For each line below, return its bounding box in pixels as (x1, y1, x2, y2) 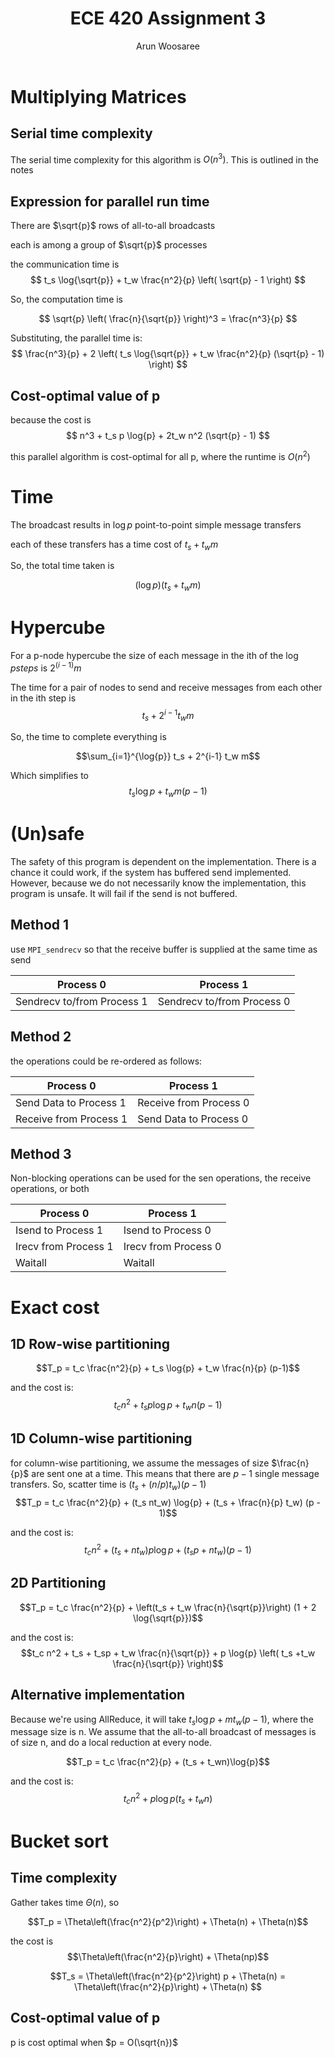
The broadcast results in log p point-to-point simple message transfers (10, 518, 302, 531)
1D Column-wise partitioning (10, 1430, 193, 1447)
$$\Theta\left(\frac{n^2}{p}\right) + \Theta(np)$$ (66, 1950, 270, 1962)
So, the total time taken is (10, 560, 115, 572)
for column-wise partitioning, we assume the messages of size (10, 1457, 270, 1469)
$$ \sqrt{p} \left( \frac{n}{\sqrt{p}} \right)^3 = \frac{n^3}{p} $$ (38, 313, 298, 325)
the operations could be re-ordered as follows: (10, 1055, 203, 1067)
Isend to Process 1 (15, 1223, 104, 1237)
